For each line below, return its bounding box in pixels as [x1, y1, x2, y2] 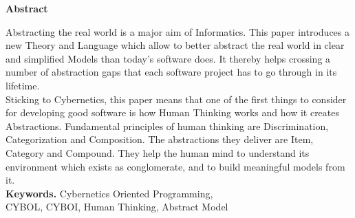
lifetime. [6, 78, 40, 92]
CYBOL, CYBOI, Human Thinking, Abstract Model [6, 199, 228, 214]
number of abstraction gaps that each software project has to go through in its [6, 65, 337, 79]
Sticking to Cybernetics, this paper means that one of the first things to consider [6, 91, 347, 106]
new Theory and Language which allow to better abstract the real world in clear [6, 38, 345, 52]
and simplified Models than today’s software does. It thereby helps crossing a [6, 51, 331, 65]
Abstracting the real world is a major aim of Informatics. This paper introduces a [6, 24, 349, 39]
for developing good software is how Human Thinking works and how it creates [6, 105, 340, 120]
